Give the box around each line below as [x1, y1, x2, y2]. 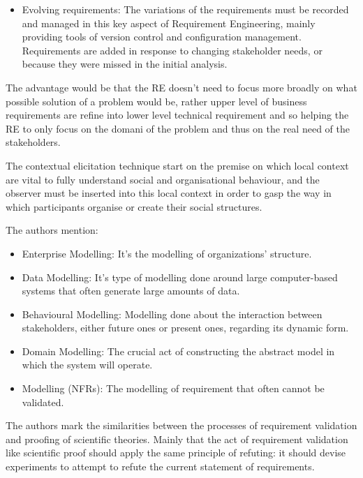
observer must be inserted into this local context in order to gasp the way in [6, 186, 332, 200]
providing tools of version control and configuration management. [22, 29, 302, 44]
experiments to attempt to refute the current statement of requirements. [6, 459, 315, 474]
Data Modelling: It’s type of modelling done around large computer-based [22, 269, 338, 284]
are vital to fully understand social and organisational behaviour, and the [6, 172, 320, 186]
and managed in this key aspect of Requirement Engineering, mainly [22, 15, 316, 30]
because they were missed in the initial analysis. [22, 57, 228, 71]
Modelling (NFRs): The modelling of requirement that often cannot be [22, 381, 325, 396]
